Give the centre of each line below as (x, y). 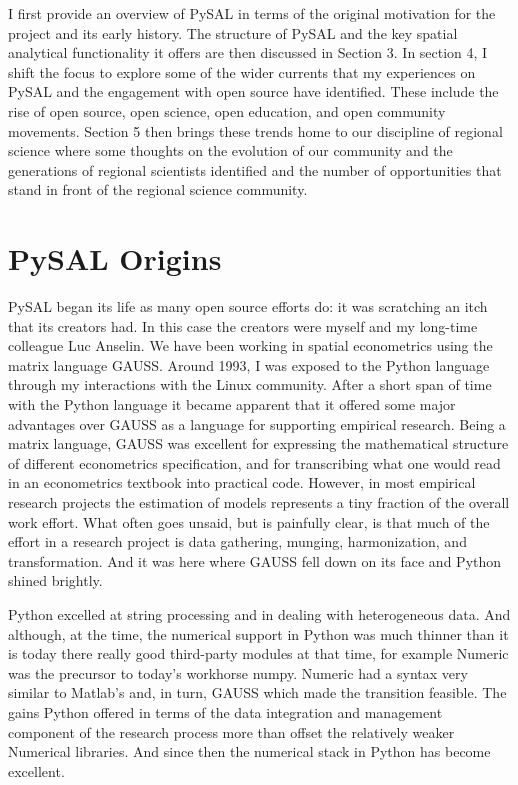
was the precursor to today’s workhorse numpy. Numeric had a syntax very (238, 672)
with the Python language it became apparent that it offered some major (232, 404)
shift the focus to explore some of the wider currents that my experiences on (242, 71)
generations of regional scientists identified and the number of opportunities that (255, 169)
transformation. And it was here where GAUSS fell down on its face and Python (255, 560)
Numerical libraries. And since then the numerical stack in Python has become (249, 751)
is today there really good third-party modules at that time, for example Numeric (258, 653)
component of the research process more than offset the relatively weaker (231, 731)
